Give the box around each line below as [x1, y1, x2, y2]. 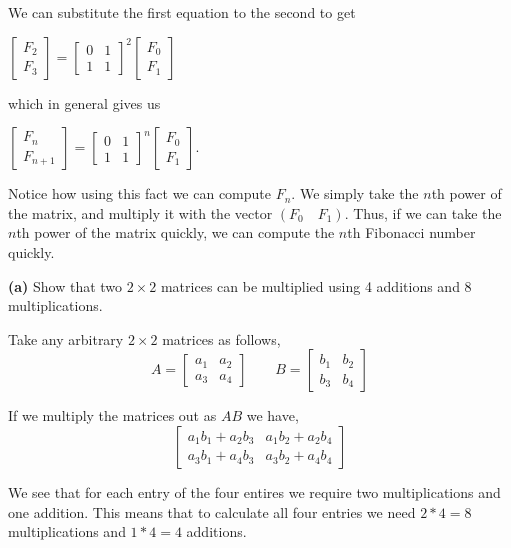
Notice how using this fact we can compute [8, 183, 272, 204]
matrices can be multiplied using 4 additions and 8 [160, 275, 472, 296]
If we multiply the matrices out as [8, 405, 217, 426]
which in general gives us [8, 92, 161, 113]
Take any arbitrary [8, 328, 124, 349]
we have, [246, 405, 299, 426]
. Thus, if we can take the [344, 202, 502, 223]
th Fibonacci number [347, 222, 476, 243]
